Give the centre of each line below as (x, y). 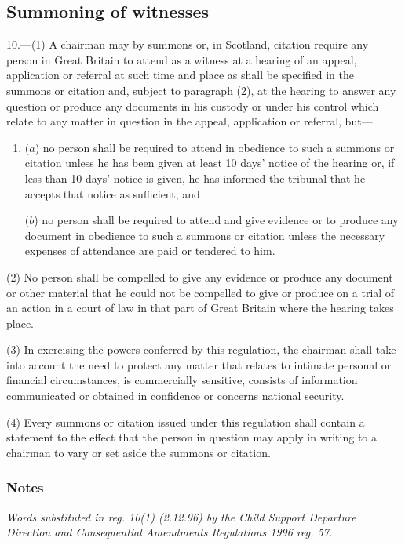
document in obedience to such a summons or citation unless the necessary (205, 235)
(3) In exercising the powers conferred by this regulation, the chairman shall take (201, 349)
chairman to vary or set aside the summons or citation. (139, 452)
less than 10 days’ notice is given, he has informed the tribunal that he (195, 178)
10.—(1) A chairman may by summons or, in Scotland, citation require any (188, 44)
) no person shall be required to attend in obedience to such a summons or (215, 147)
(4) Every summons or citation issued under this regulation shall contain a (186, 421)
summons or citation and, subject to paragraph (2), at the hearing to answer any (201, 90)
